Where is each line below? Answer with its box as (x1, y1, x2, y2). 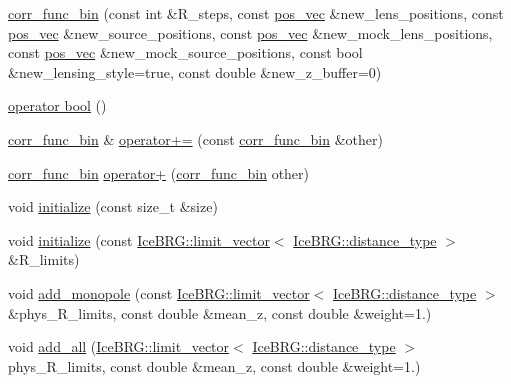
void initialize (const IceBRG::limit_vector (8, 229, 270, 250)
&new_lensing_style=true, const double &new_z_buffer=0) (8, 61, 382, 82)
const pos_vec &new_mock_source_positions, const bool (8, 42, 363, 63)
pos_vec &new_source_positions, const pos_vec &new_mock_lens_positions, (8, 22, 493, 43)
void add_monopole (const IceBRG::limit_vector (8, 282, 310, 303)
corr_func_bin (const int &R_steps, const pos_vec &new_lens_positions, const (8, 3, 504, 23)
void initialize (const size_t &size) (8, 196, 218, 217)
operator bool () (8, 95, 107, 116)
